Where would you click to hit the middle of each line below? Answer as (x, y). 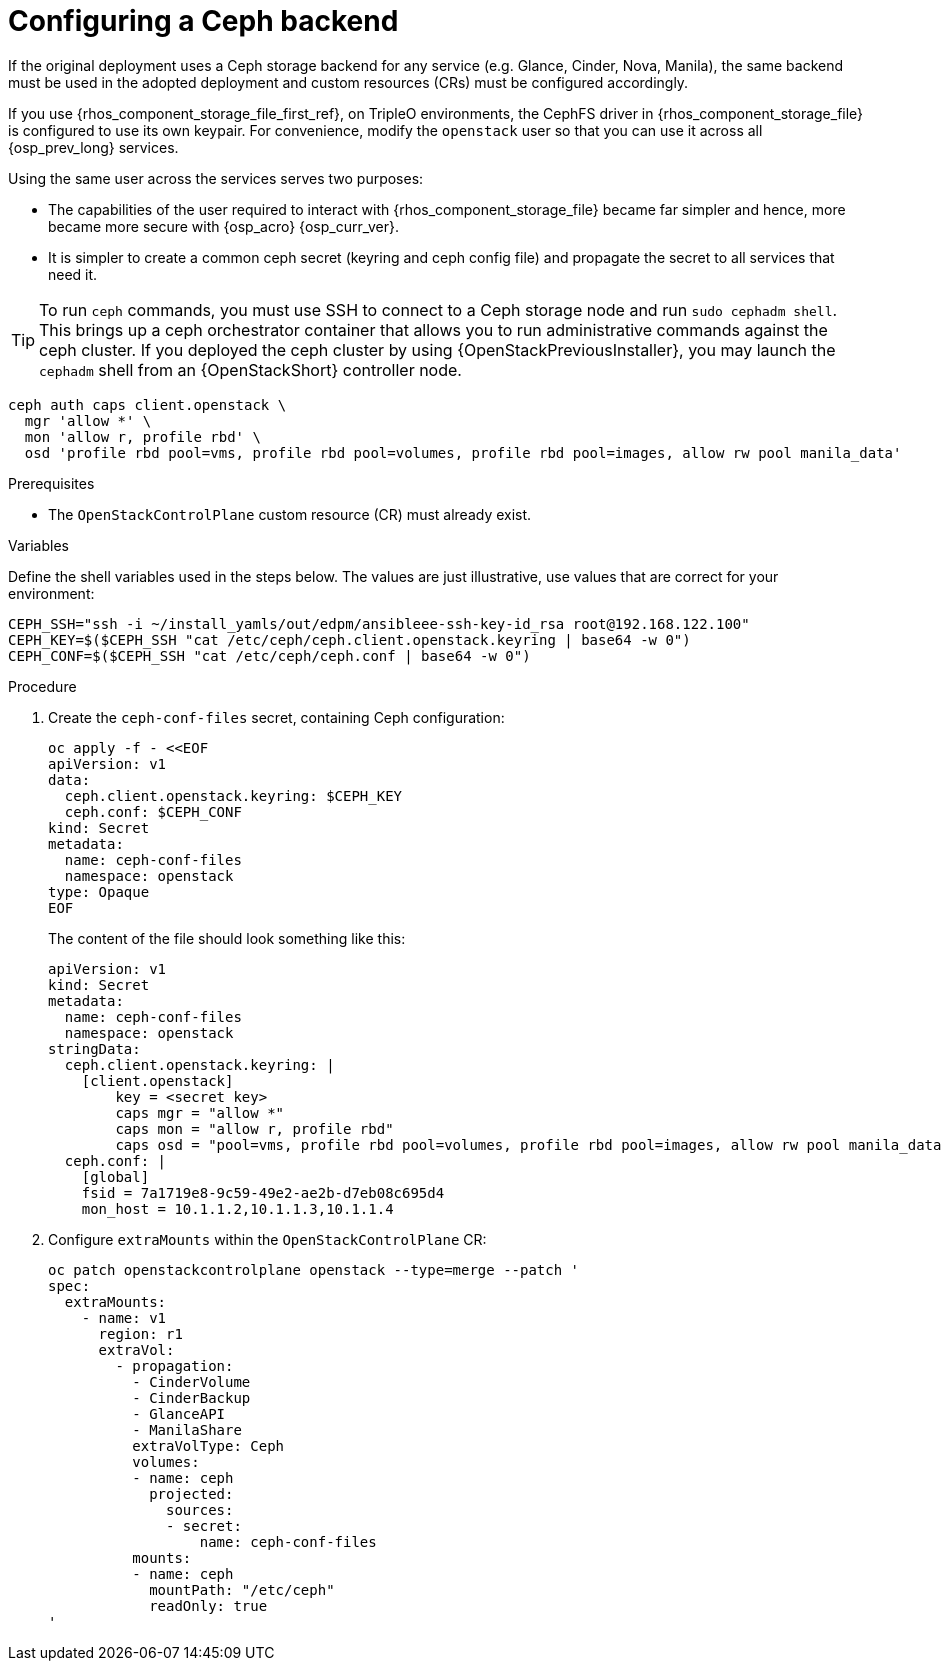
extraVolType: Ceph (208, 1445)
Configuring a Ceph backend (203, 21)
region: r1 (140, 1333)
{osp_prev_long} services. (93, 147)
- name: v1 (124, 1317)
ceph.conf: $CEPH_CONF (153, 811)
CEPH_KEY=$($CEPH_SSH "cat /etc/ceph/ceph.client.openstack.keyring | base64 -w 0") (349, 639)
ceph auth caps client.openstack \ (147, 404)
